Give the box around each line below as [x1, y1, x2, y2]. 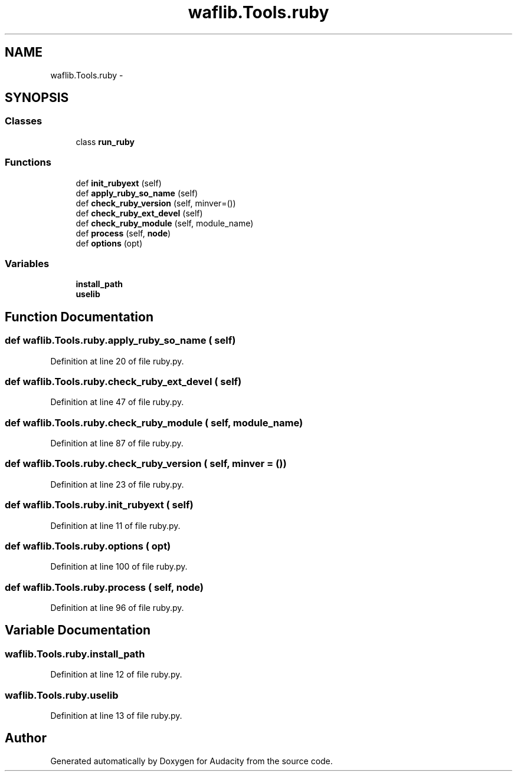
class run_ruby [76, 136, 135, 147]
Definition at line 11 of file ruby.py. [50, 520, 181, 531]
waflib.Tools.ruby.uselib [5, 689, 119, 701]
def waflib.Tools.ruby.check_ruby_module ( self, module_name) [5, 416, 303, 429]
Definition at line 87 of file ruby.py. [50, 438, 184, 449]
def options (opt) [76, 238, 143, 248]
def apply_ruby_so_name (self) [76, 188, 198, 198]
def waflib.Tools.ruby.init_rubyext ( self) [5, 499, 194, 511]
